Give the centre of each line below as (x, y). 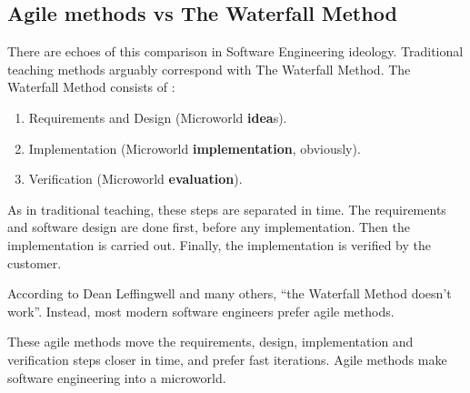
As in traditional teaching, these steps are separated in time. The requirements (227, 209)
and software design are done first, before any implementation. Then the (209, 227)
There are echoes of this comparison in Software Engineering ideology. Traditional (235, 51)
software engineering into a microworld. (117, 377)
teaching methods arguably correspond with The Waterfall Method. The (209, 69)
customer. (35, 262)
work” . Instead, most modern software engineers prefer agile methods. (201, 311)
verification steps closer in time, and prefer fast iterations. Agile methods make (227, 359)
